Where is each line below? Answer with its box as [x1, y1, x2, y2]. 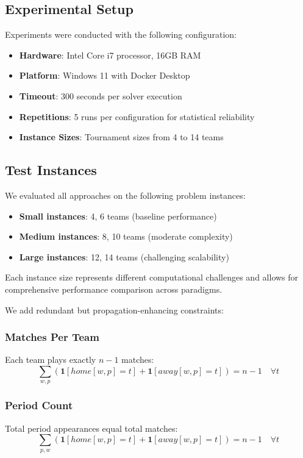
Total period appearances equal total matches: [5, 421, 178, 434]
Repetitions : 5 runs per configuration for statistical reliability [19, 110, 255, 123]
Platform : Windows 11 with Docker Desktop [19, 69, 190, 82]
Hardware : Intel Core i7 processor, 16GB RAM [19, 48, 201, 61]
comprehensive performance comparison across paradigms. [5, 282, 223, 295]
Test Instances [5, 160, 97, 179]
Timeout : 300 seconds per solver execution [19, 89, 182, 102]
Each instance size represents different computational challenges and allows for [5, 271, 299, 284]
